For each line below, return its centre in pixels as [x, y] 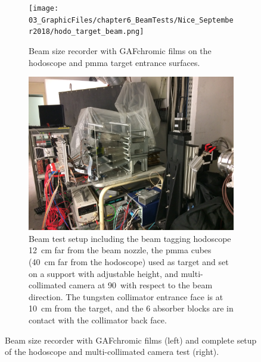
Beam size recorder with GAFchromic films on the [120, 50]
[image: [44, 8]
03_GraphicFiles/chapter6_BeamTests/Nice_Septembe [131, 20]
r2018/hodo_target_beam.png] [86, 32]
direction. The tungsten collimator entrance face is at [126, 296]
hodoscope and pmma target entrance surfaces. [114, 62]
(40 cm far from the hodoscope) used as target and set [129, 261]
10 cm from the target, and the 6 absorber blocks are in [131, 308]
